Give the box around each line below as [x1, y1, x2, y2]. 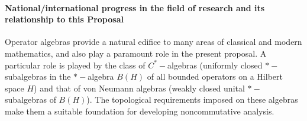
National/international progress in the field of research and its [5, 1, 265, 14]
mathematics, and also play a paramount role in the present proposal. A [5, 47, 267, 59]
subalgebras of [5, 93, 56, 106]
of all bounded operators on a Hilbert [147, 70, 283, 83]
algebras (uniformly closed [167, 58, 263, 71]
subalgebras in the [5, 70, 71, 83]
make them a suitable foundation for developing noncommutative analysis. [5, 104, 274, 117]
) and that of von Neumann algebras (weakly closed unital [34, 81, 245, 94]
